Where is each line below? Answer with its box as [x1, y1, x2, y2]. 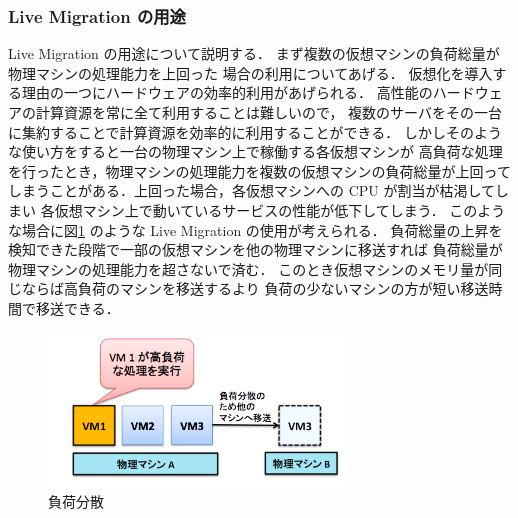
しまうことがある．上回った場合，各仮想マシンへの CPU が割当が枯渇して [8, 180, 496, 201]
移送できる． [35, 297, 120, 318]
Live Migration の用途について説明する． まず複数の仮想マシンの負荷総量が [8, 43, 500, 64]
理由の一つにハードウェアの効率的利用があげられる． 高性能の [21, 82, 433, 103]
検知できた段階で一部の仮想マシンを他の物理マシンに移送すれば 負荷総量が [8, 239, 503, 260]
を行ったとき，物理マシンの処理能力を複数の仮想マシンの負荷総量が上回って [8, 160, 511, 181]
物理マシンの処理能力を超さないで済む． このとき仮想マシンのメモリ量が [8, 258, 489, 279]
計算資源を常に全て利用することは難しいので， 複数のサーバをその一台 [35, 102, 502, 122]
